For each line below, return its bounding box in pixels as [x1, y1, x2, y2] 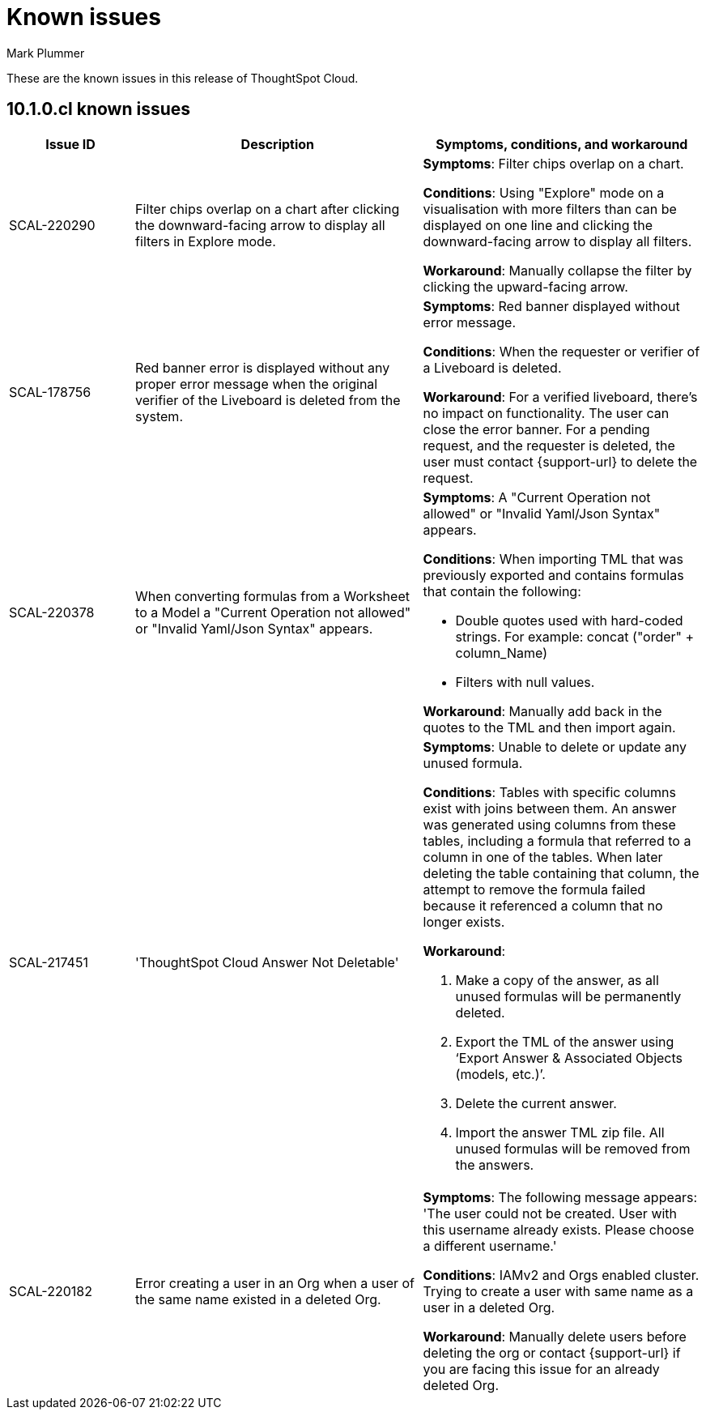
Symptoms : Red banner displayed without [423, 297, 680, 314]
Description [240, 135, 315, 152]
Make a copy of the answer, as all [455, 971, 659, 988]
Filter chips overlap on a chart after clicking [135, 200, 400, 217]
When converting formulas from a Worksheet [135, 587, 410, 604]
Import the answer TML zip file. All [455, 1124, 665, 1141]
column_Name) [455, 644, 547, 661]
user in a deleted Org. [423, 1299, 555, 1316]
